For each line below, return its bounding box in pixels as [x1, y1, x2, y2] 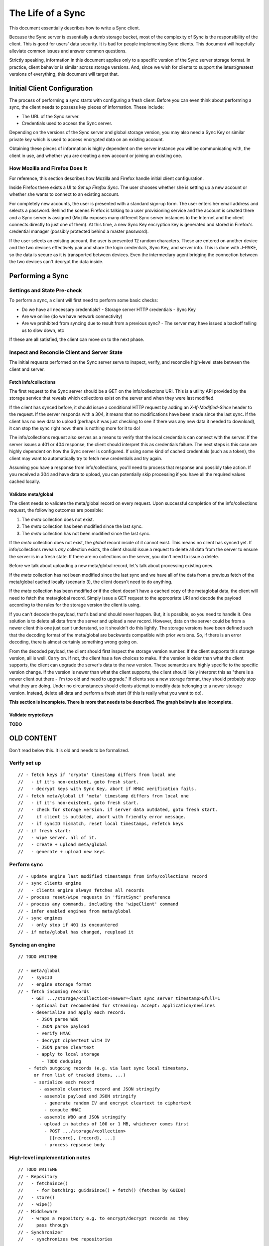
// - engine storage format [18, 982, 92, 987]
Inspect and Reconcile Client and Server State [9, 349, 123, 356]
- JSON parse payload [36, 1023, 89, 1029]
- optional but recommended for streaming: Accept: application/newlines [31, 1002, 215, 1008]
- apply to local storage [36, 1052, 100, 1057]
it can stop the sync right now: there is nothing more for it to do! [9, 425, 140, 431]
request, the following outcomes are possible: [9, 507, 103, 513]
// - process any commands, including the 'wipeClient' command [18, 901, 179, 907]
